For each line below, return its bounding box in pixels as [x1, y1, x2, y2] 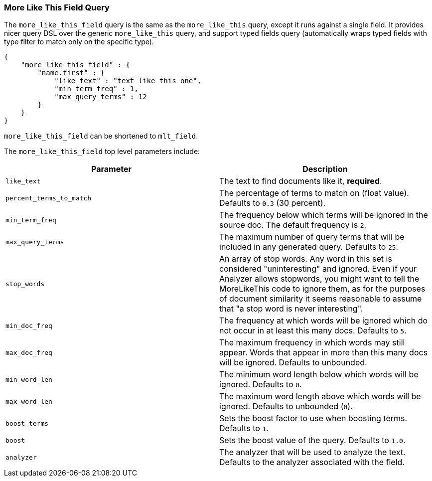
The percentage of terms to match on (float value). [219, 188, 409, 198]
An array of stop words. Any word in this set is [219, 254, 392, 264]
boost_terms [5, 419, 49, 427]
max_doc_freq [5, 348, 52, 356]
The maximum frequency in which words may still [219, 337, 405, 348]
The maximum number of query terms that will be [219, 232, 405, 242]
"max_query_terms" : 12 [54, 93, 147, 101]
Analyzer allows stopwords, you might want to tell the [219, 274, 420, 284]
